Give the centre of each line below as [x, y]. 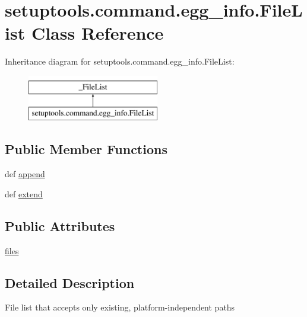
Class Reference [97, 33]
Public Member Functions [86, 149]
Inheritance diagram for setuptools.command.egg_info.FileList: [120, 61]
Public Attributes [60, 225]
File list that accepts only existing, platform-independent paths [120, 307]
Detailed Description [70, 282]
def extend [24, 193]
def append [25, 174]
